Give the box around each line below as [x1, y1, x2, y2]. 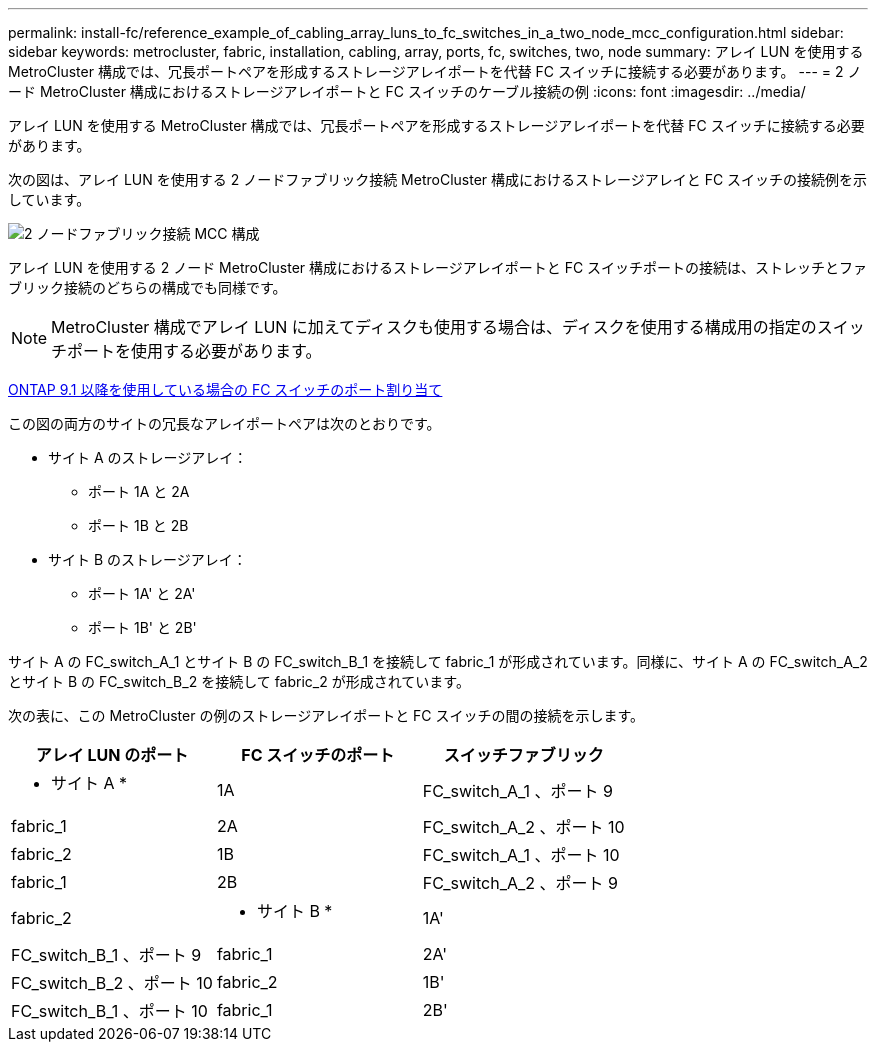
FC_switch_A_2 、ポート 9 [422, 873, 618, 893]
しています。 [8, 191, 91, 208]
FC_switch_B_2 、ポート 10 [11, 973, 213, 993]
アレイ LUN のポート [35, 745, 189, 765]
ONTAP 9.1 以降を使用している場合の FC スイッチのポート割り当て [8, 381, 443, 398]
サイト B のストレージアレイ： [48, 551, 247, 568]
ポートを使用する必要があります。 [67, 341, 322, 361]
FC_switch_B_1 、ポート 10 [11, 1001, 208, 1021]
